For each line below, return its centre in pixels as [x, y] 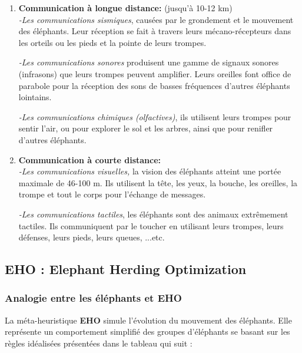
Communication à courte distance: [90, 159]
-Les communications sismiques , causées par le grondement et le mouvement [156, 19]
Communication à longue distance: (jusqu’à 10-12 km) [125, 8]
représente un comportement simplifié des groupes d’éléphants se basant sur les [147, 331]
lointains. [35, 97]
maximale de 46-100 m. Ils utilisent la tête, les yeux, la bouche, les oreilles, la [158, 182]
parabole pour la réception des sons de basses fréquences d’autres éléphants [154, 85]
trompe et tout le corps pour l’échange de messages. [112, 194]
